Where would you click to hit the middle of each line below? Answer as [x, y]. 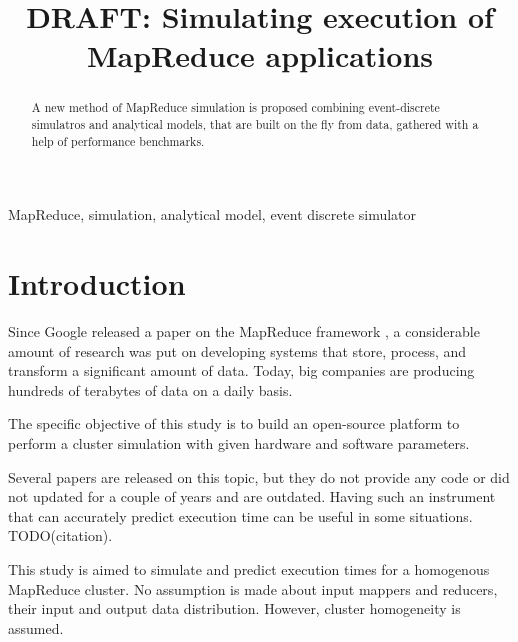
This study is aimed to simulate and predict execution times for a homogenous [249, 568]
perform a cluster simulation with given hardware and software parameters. [239, 443]
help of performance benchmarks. [118, 140]
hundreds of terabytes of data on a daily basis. [150, 389]
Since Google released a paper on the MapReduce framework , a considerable [244, 331]
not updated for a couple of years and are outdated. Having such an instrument [252, 496]
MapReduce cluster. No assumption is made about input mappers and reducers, [253, 588]
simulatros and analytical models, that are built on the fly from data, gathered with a [255, 124]
